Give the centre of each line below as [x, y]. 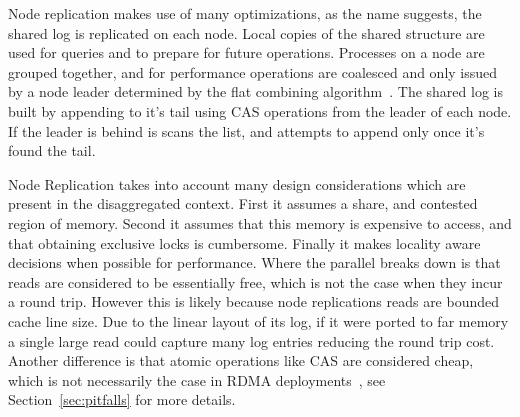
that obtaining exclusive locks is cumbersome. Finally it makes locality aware [244, 242]
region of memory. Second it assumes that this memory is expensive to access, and [260, 222]
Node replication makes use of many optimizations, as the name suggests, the [245, 13]
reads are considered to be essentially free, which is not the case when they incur [255, 281]
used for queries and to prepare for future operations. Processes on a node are [246, 52]
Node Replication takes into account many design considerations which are [237, 183]
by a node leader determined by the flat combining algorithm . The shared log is [255, 91]
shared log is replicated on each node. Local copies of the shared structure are [246, 32]
